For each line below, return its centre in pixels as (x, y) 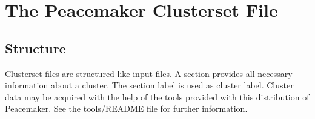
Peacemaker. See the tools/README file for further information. (126, 108)
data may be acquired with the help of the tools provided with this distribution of (157, 96)
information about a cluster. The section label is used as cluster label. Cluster (149, 85)
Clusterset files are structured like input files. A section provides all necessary (149, 73)
